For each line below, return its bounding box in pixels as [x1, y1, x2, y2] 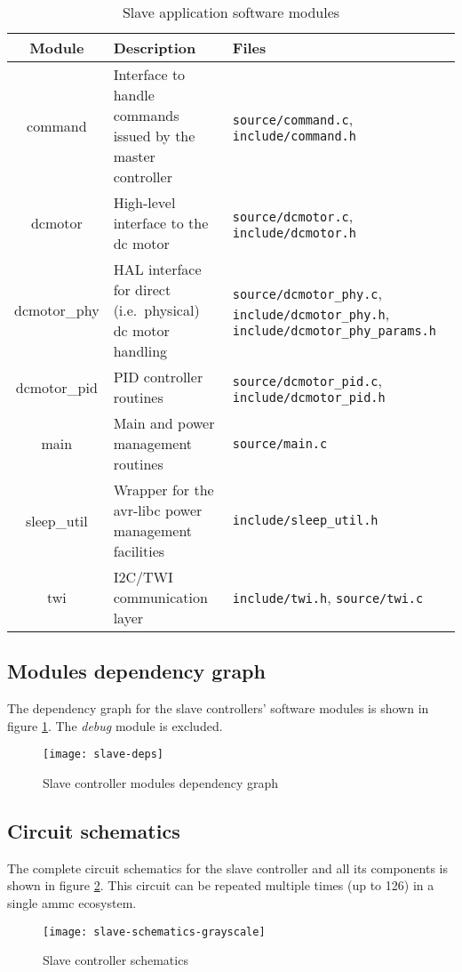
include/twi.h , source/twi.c [232, 587, 424, 607]
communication [113, 587, 208, 607]
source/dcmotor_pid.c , [232, 369, 382, 390]
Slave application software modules [122, 2, 340, 22]
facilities [113, 541, 165, 561]
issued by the [113, 125, 195, 146]
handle [113, 84, 155, 105]
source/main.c [232, 436, 328, 451]
